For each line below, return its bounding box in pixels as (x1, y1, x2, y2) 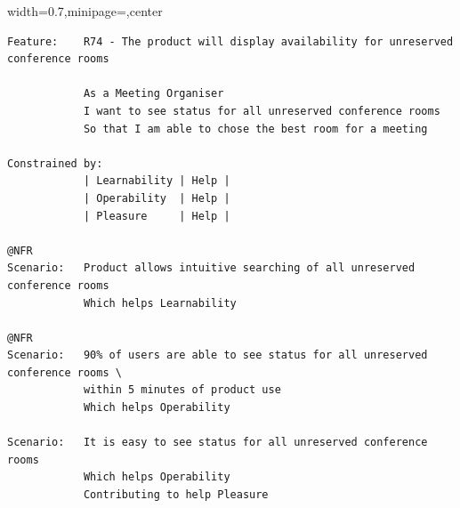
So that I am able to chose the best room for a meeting (83, 122, 428, 135)
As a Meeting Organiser (83, 87, 224, 101)
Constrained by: (7, 157, 103, 170)
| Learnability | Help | (83, 174, 230, 188)
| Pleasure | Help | (83, 209, 230, 222)
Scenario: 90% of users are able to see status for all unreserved (7, 349, 428, 362)
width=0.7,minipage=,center (7, 2, 163, 20)
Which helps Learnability (83, 296, 237, 310)
